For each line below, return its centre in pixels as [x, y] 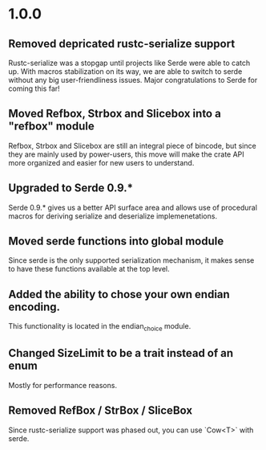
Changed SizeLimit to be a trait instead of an [121, 353]
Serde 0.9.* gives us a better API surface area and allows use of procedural [133, 207]
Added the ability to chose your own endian [119, 294]
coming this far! [34, 88]
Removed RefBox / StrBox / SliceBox [101, 411]
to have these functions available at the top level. [89, 269]
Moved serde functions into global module [116, 241]
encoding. [34, 307]
